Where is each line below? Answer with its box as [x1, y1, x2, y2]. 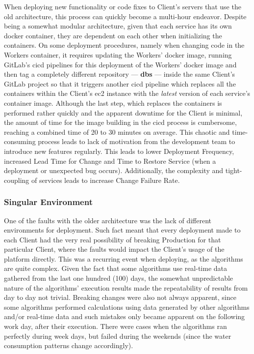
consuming [4, 136, 36, 147]
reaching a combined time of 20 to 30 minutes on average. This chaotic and [4, 126, 230, 137]
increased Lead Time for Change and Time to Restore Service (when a [4, 155, 216, 166]
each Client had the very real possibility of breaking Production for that [4, 234, 221, 244]
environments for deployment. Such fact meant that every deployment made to [4, 225, 241, 235]
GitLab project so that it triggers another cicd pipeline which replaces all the [4, 78, 236, 88]
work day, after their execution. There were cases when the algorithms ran [4, 321, 227, 331]
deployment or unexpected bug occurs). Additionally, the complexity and [4, 165, 224, 176]
